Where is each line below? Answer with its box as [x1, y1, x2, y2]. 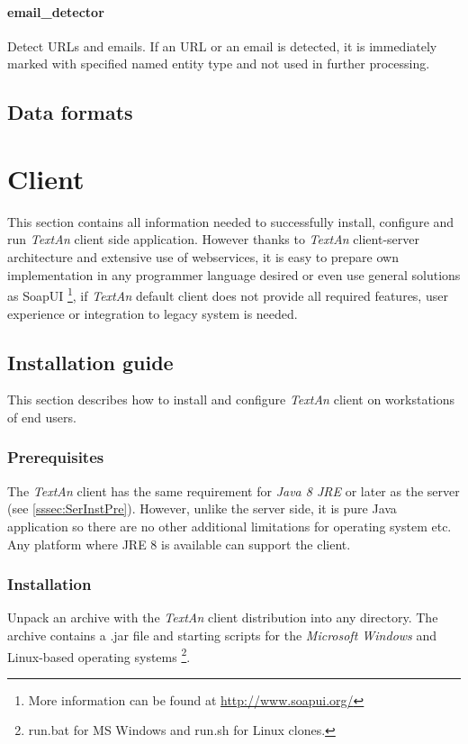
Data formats [7, 98, 133, 126]
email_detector [7, 2, 104, 21]
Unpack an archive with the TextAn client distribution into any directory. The [7, 608, 438, 627]
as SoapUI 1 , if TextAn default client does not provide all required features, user [7, 284, 448, 304]
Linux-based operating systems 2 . [7, 644, 191, 666]
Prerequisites [7, 446, 104, 468]
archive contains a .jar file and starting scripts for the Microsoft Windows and [7, 625, 437, 644]
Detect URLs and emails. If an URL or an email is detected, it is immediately [7, 36, 437, 55]
